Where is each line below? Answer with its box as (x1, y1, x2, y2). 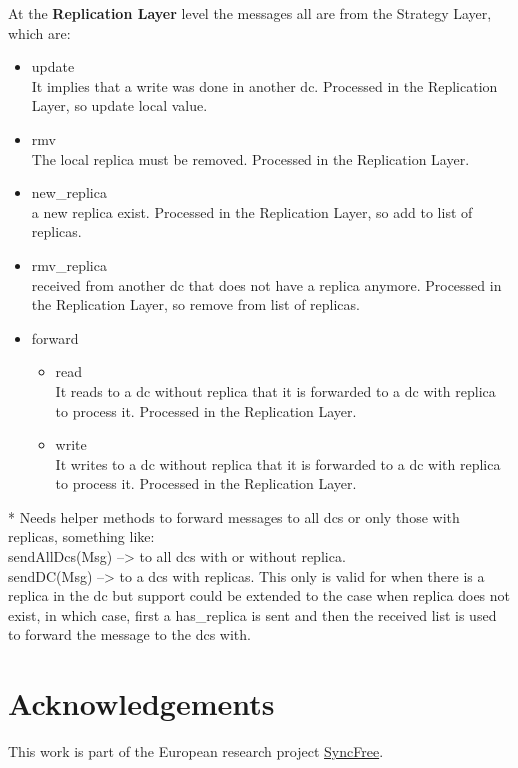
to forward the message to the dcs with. (8, 624, 251, 645)
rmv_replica (31, 254, 107, 275)
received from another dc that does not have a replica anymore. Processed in (31, 274, 502, 295)
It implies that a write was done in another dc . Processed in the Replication (31, 75, 498, 96)
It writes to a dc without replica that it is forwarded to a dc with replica (55, 453, 501, 474)
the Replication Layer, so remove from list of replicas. (31, 294, 360, 315)
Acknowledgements (8, 683, 275, 724)
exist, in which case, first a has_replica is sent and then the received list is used (8, 604, 497, 625)
